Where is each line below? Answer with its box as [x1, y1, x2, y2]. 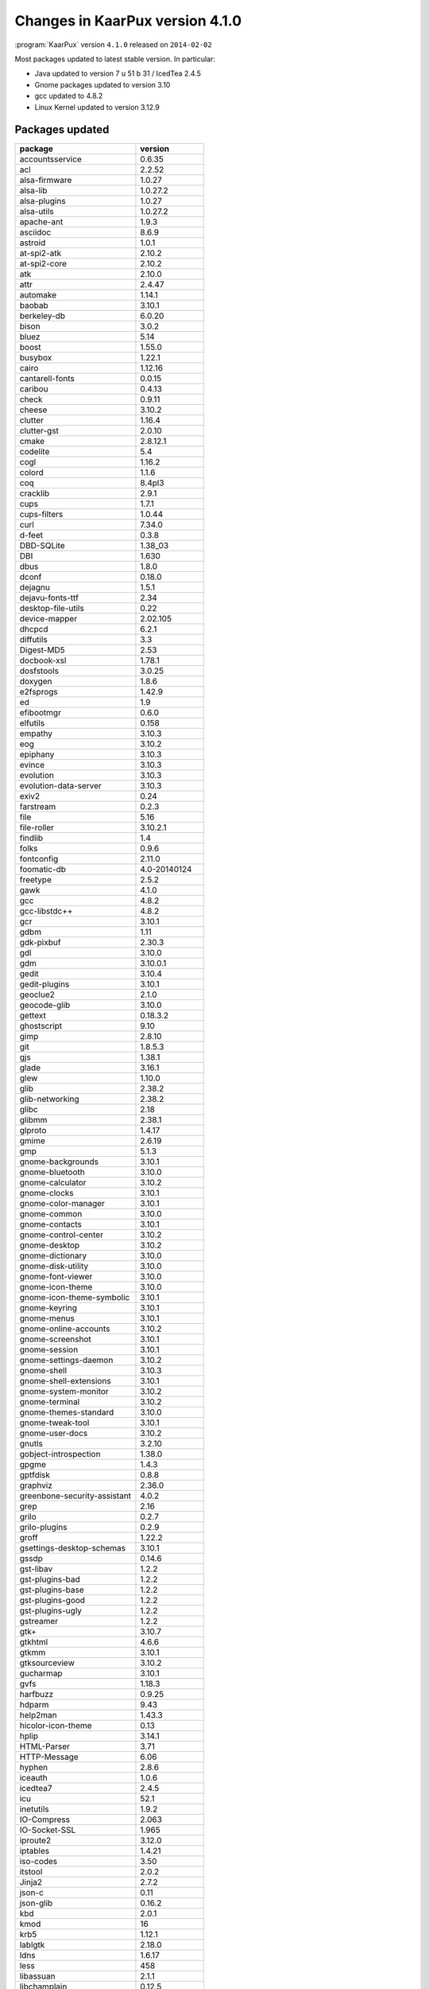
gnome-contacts [19, 1219, 83, 1230]
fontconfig [19, 854, 59, 865]
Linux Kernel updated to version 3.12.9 [34, 102, 160, 111]
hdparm [19, 1699, 49, 1711]
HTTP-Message [19, 1751, 79, 1762]
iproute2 [19, 1835, 52, 1846]
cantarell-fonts [19, 373, 75, 384]
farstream [19, 801, 56, 812]
